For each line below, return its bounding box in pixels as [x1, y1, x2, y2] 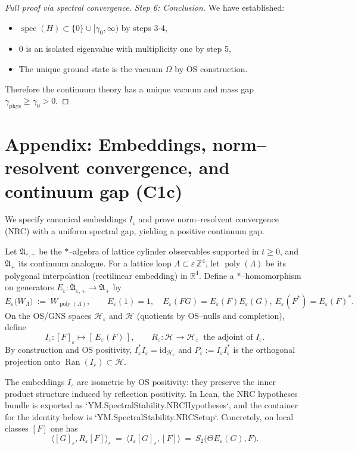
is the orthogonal [233, 343, 295, 355]
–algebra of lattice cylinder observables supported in [69, 244, 259, 257]
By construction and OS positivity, [5, 343, 132, 355]
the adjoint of [203, 333, 253, 342]
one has [50, 422, 78, 435]
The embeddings [5, 375, 65, 388]
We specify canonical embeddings [5, 213, 126, 225]
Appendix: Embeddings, [5, 132, 207, 156]
